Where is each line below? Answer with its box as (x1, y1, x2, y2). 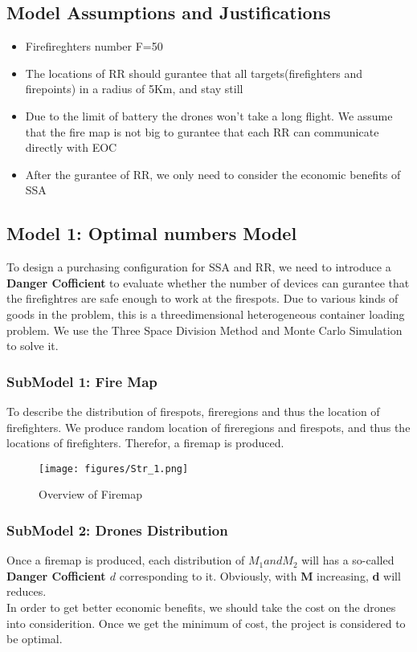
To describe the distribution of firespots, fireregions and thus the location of (6, 402, 380, 419)
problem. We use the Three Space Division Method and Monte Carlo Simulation (6, 321, 403, 338)
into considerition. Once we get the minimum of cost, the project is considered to (6, 614, 406, 631)
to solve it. (6, 337, 59, 354)
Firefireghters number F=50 (25, 38, 163, 55)
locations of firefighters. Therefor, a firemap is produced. (6, 434, 284, 451)
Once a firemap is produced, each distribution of (6, 552, 245, 568)
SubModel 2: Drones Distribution (6, 520, 228, 540)
